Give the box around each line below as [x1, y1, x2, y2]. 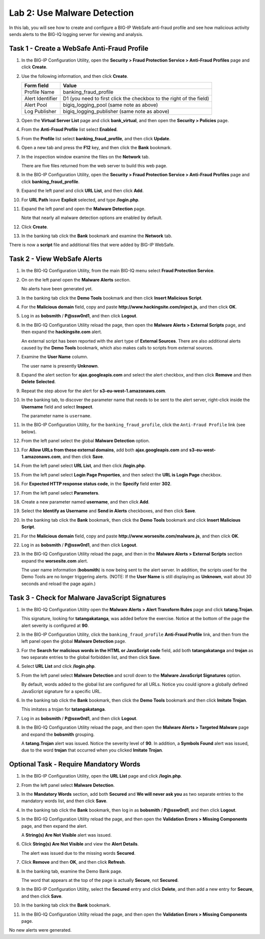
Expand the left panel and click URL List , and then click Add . [21, 188, 144, 194]
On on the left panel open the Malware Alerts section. [21, 277, 131, 282]
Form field [24, 82, 49, 89]
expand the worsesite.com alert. [21, 558, 88, 563]
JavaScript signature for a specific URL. [21, 688, 102, 694]
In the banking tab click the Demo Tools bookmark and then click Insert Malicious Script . [21, 295, 203, 301]
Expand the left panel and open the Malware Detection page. [21, 206, 146, 212]
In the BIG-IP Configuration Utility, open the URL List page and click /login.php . [21, 773, 182, 779]
